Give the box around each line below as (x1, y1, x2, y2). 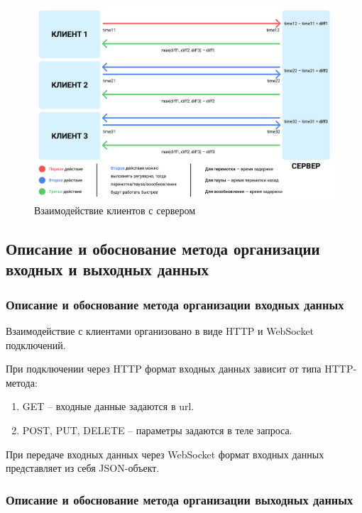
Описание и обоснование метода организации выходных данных (6, 490, 353, 508)
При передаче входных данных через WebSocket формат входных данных (6, 446, 324, 461)
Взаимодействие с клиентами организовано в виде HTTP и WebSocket (6, 323, 314, 338)
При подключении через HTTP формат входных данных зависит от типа (6, 361, 322, 376)
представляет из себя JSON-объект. (6, 460, 160, 475)
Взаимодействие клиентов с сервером (34, 202, 196, 217)
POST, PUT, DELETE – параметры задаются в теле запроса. (22, 422, 292, 437)
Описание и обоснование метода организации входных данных (6, 295, 344, 313)
